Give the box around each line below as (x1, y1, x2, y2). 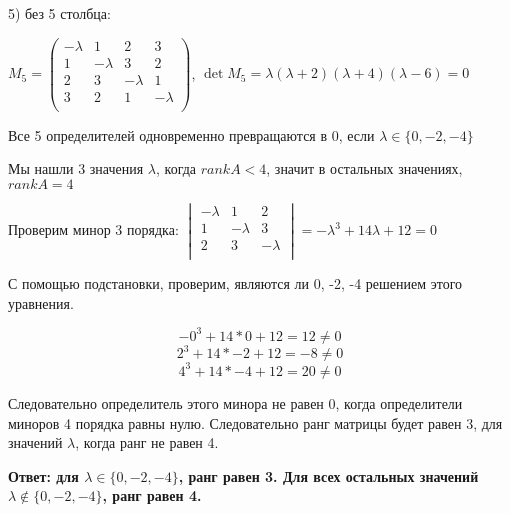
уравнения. (8, 292, 74, 313)
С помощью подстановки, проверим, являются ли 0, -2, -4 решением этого (8, 273, 463, 294)
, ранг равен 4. (102, 485, 202, 506)
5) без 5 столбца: (8, 3, 111, 23)
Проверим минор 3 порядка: (8, 219, 179, 240)
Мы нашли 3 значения (8, 158, 144, 179)
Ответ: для (8, 465, 79, 486)
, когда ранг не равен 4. (75, 432, 219, 453)
